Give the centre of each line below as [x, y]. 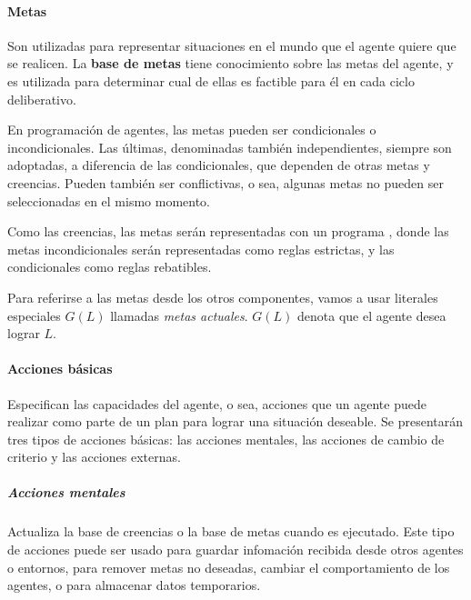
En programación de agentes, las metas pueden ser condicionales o [192, 130]
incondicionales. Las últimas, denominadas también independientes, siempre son [230, 147]
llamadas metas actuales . [179, 315]
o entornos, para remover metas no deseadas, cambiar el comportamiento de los [229, 567]
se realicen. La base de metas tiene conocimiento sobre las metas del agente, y [230, 63]
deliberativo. [42, 99]
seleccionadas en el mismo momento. [109, 200]
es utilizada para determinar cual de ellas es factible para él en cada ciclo [211, 80]
